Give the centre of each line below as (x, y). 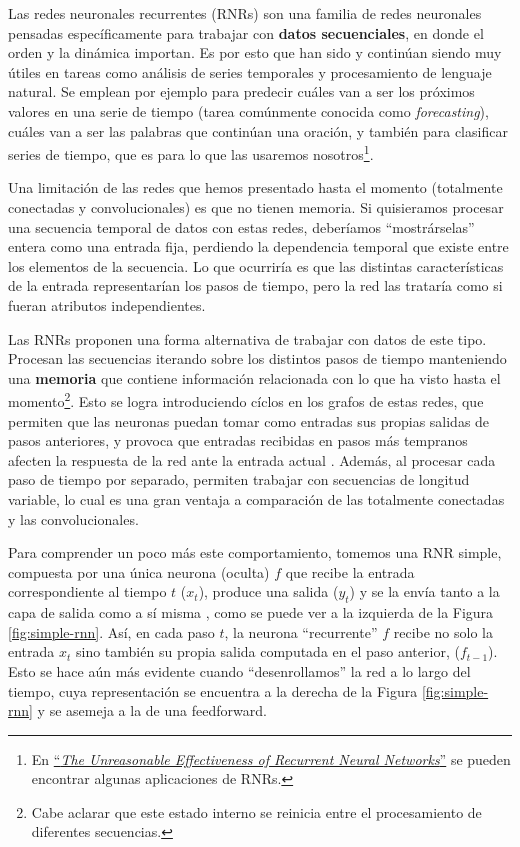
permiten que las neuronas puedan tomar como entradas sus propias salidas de (249, 420)
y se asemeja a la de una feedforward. (152, 710)
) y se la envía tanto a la (424, 591)
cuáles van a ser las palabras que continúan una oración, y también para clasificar (258, 130)
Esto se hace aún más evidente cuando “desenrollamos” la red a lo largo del (239, 670)
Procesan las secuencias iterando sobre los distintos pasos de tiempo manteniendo (257, 358)
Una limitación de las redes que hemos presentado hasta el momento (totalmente (255, 187)
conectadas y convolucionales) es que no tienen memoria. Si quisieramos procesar (256, 207)
